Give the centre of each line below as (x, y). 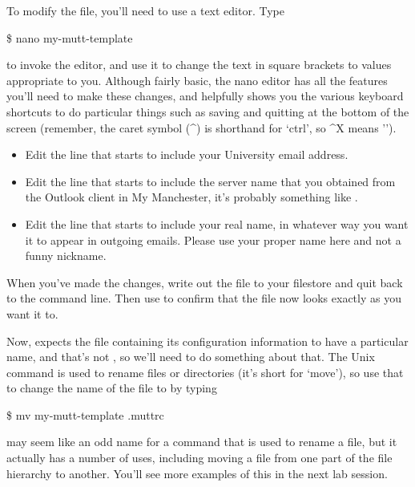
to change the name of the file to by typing (112, 388)
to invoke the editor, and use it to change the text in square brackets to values (199, 65)
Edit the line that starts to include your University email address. (187, 154)
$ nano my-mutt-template (70, 37)
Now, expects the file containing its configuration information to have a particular (207, 341)
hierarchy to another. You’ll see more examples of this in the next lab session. (197, 473)
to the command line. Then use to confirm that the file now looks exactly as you (204, 298)
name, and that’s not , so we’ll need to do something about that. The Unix (191, 357)
